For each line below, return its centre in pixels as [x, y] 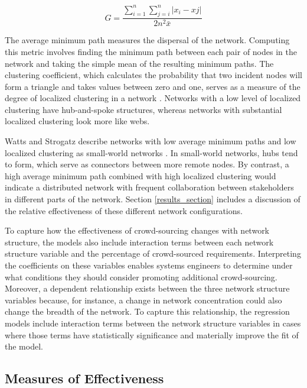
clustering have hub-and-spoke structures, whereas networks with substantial [143, 109]
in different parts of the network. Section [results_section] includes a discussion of [153, 199]
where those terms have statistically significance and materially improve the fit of [152, 334]
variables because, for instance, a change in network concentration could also [143, 300]
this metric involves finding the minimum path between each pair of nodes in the [151, 51]
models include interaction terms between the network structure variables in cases [153, 323]
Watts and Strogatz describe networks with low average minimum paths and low [151, 141]
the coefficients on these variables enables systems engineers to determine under [149, 265]
